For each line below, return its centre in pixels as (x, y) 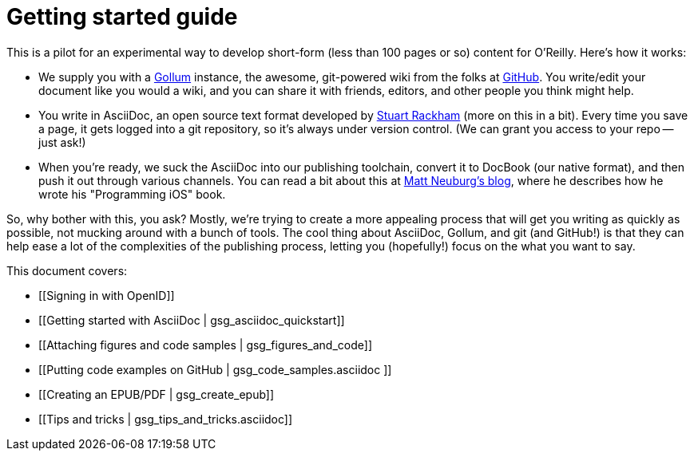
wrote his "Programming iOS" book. (132, 194)
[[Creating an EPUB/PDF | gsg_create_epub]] (157, 394)
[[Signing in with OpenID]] (107, 295)
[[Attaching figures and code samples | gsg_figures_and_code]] (206, 345)
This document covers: (67, 270)
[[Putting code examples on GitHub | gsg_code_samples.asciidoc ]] (215, 369)
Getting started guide (122, 17)
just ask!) (62, 142)
